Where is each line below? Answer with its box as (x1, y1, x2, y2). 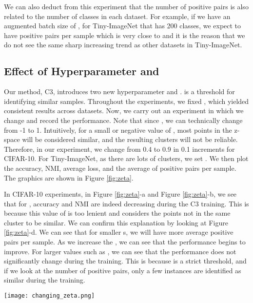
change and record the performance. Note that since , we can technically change (4, 115, 243, 125)
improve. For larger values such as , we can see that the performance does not (4, 246, 236, 256)
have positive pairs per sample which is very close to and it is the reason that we (4, 30, 245, 40)
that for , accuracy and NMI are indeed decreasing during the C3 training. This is (4, 198, 249, 208)
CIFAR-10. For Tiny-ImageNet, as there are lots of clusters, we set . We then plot (4, 153, 249, 163)
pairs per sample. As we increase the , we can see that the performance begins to (4, 237, 246, 247)
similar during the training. (4, 275, 85, 285)
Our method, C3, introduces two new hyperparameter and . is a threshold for (4, 86, 235, 97)
